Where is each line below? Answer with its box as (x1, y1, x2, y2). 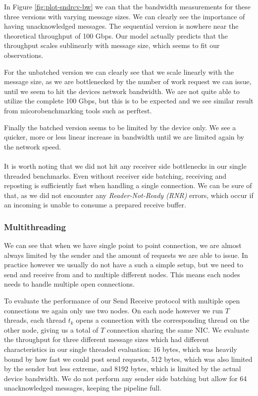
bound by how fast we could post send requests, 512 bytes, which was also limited (4, 353, 253, 364)
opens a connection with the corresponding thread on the (76, 315, 250, 325)
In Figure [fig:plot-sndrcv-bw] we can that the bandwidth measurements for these (4, 1, 251, 11)
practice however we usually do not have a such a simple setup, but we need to (4, 259, 243, 270)
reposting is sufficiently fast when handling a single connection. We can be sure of (4, 180, 252, 191)
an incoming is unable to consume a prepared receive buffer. (4, 199, 186, 210)
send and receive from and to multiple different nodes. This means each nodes (4, 269, 240, 279)
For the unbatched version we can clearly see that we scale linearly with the (4, 66, 234, 77)
